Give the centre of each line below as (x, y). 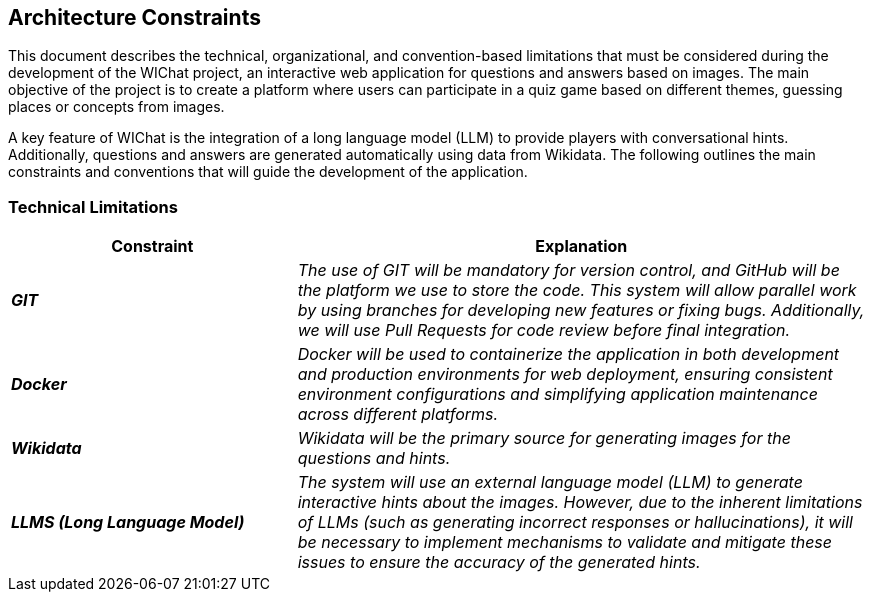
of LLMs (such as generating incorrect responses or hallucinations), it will (575, 522)
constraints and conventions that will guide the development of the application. (268, 172)
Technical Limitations (93, 206)
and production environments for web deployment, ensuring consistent (565, 374)
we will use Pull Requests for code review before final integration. (544, 330)
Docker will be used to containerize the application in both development (568, 354)
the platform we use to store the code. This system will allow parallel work (577, 290)
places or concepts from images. (116, 107)
